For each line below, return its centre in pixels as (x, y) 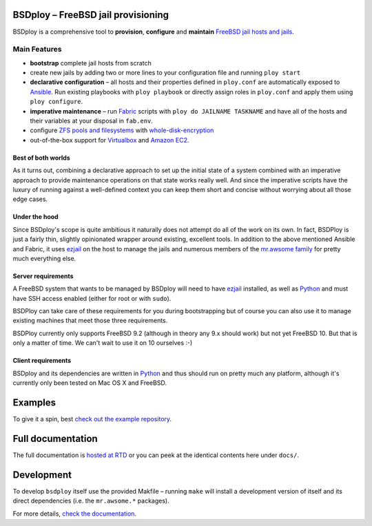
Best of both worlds (41, 158)
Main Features (37, 50)
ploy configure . (56, 102)
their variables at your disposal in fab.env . (91, 121)
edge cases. (30, 199)
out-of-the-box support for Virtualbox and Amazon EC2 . (110, 140)
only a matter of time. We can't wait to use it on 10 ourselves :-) (103, 343)
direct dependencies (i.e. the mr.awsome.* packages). (91, 501)
